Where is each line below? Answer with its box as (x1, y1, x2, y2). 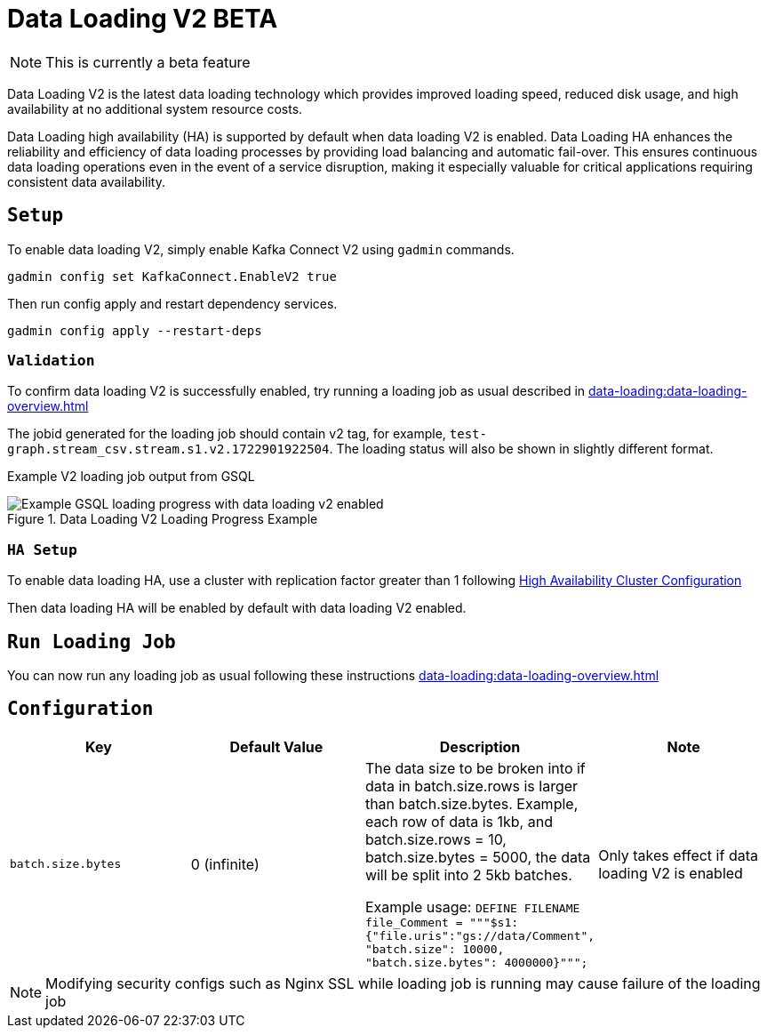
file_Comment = (364, 915, 463, 929)
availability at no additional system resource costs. (7, 100, 303, 116)
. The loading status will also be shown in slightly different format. (329, 441, 714, 457)
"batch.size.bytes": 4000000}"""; (364, 955, 588, 969)
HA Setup (7, 541, 77, 558)
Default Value (229, 737, 324, 756)
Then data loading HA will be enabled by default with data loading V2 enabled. (7, 600, 467, 616)
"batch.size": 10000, (364, 942, 505, 956)
